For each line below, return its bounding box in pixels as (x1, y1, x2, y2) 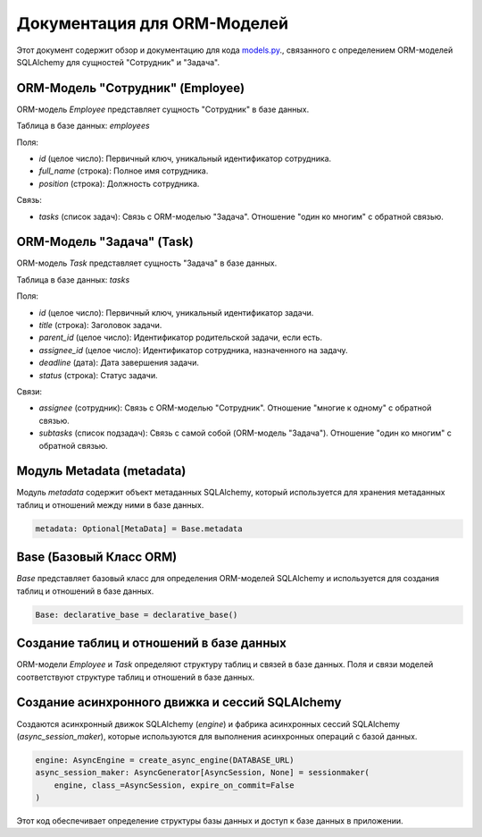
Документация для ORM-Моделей (16, 13, 289, 33)
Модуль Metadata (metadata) (16, 463, 187, 478)
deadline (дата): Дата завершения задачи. (38, 358, 200, 368)
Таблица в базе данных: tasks (16, 274, 130, 285)
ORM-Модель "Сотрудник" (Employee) (16, 80, 245, 96)
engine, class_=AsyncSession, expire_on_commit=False (54, 780, 295, 790)
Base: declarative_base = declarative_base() (35, 609, 238, 620)
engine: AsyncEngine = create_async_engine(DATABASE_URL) (35, 755, 295, 765)
